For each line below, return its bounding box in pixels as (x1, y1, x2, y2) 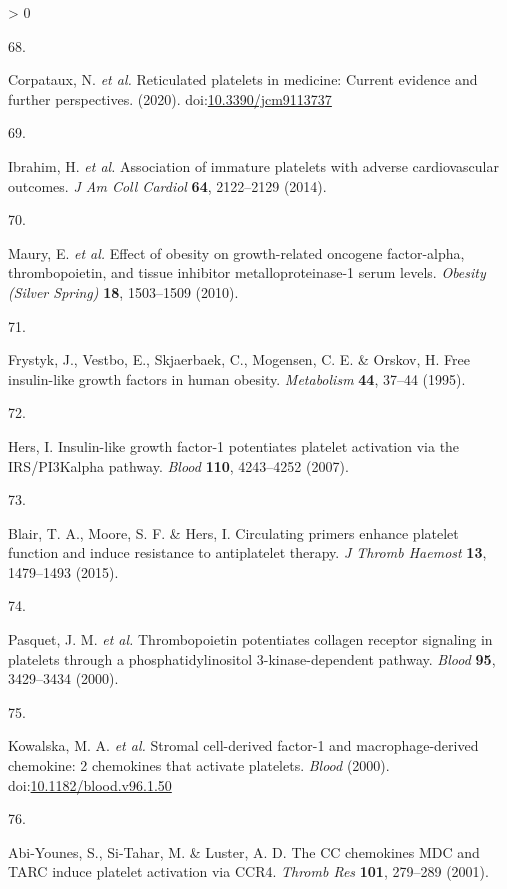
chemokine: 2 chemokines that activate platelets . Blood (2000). (8, 755, 390, 776)
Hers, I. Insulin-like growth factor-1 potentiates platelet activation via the (8, 435, 460, 456)
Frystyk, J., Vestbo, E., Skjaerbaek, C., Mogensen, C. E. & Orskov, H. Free (8, 349, 470, 370)
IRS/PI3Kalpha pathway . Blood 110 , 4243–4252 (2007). (8, 455, 349, 476)
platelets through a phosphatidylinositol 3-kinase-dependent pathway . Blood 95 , (8, 648, 496, 669)
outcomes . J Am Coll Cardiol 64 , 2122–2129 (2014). (8, 175, 327, 196)
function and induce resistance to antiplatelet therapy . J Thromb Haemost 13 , (8, 542, 487, 563)
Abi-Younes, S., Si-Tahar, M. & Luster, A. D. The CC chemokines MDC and (8, 841, 480, 862)
